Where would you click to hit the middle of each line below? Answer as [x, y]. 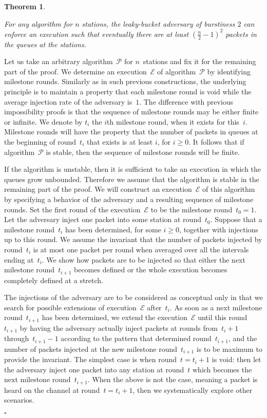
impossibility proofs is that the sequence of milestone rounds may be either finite [131, 112]
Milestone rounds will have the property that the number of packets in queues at [131, 132]
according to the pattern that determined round [136, 338]
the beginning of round [40, 142]
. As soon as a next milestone [216, 307]
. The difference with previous [186, 101]
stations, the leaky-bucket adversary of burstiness [158, 23]
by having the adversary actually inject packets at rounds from [119, 327]
